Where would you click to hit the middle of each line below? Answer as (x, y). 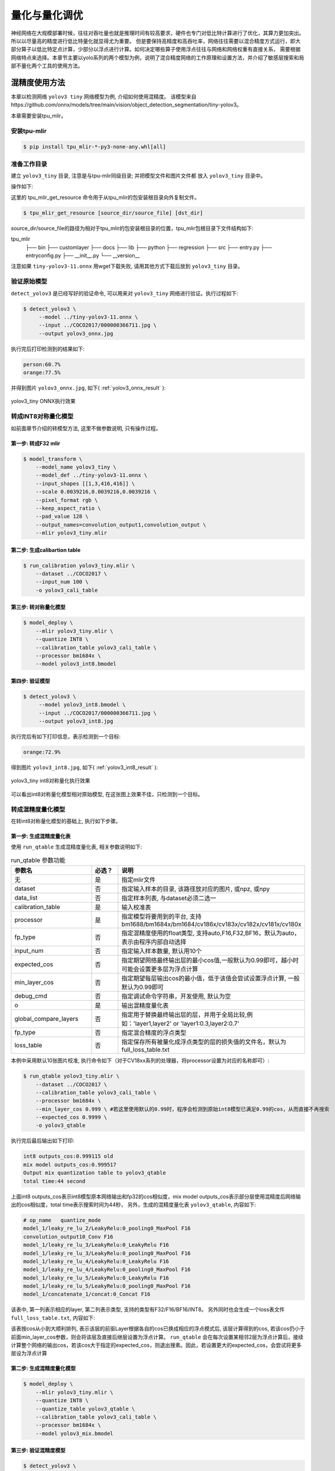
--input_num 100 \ (62, 582)
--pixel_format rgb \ (67, 500)
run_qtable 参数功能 (38, 860)
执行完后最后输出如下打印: (43, 1141)
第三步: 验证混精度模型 (38, 1450)
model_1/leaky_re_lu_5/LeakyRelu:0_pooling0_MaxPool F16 (107, 1286)
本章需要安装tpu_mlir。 (39, 115)
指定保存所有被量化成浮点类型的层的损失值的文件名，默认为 (204, 1042)
